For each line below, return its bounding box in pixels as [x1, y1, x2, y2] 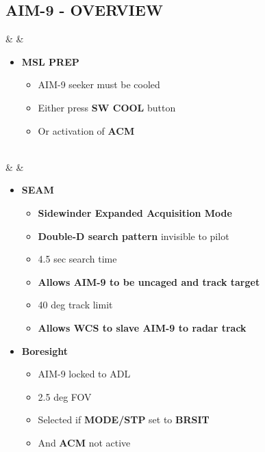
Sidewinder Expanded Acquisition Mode [38, 205, 232, 220]
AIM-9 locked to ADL [38, 367, 131, 381]
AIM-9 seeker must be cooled [38, 77, 160, 92]
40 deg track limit [38, 297, 113, 312]
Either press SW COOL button [38, 100, 176, 114]
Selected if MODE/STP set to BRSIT [38, 412, 210, 427]
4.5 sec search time [38, 252, 117, 266]
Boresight [21, 343, 68, 358]
